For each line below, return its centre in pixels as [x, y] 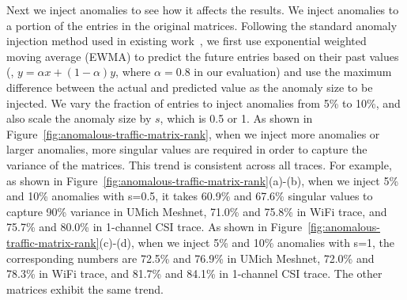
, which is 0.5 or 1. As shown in [236, 118]
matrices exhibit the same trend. [85, 289]
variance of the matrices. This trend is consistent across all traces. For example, [199, 164]
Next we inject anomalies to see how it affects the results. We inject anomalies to [203, 9]
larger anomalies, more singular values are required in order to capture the [187, 149]
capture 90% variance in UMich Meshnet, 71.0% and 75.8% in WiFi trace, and [197, 211]
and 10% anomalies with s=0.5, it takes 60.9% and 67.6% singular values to [190, 196]
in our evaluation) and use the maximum [293, 72]
